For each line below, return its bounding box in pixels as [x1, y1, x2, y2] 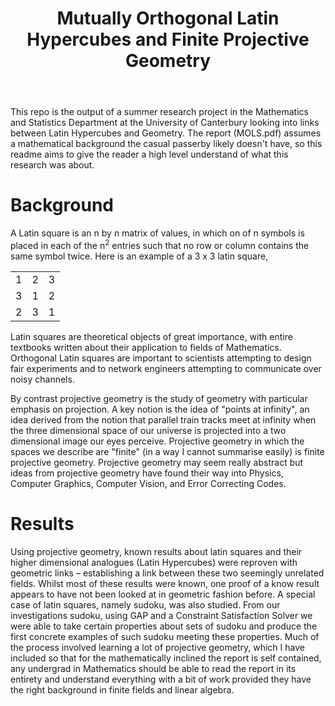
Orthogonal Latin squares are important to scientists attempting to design [10, 352, 312, 364]
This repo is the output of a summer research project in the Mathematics [10, 106, 309, 118]
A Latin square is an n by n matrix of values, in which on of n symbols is [10, 227, 305, 239]
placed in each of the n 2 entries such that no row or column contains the [10, 238, 310, 251]
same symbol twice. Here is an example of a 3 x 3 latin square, [10, 250, 269, 262]
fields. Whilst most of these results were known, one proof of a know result [10, 577, 320, 589]
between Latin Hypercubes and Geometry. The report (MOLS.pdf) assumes [10, 127, 322, 139]
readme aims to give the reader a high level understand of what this [10, 148, 289, 161]
